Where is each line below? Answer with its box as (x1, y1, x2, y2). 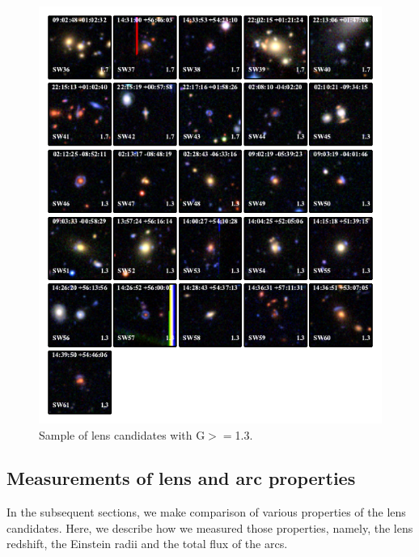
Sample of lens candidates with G (39, 426, 205, 443)
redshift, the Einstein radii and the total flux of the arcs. (6, 535, 288, 552)
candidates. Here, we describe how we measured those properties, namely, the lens (6, 519, 413, 536)
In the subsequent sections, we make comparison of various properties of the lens (6, 504, 406, 521)
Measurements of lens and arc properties (6, 466, 356, 491)
